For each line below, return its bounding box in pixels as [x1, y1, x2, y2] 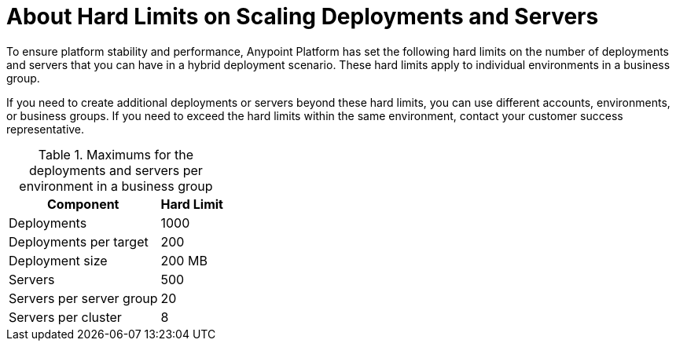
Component [47, 195, 119, 212]
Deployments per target [9, 233, 149, 250]
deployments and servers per [29, 162, 203, 178]
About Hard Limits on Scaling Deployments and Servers [6, 3, 599, 30]
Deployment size [9, 252, 108, 268]
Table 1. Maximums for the [38, 146, 194, 163]
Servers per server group [9, 290, 158, 306]
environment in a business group [19, 177, 213, 194]
